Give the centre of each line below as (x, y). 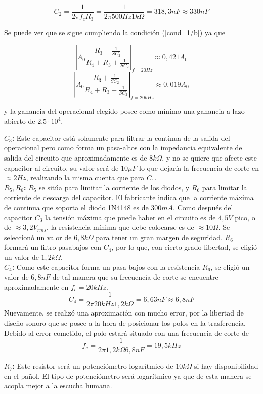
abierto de (20, 121)
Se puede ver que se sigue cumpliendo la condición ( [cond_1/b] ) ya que (115, 32)
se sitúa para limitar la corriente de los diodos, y (114, 187)
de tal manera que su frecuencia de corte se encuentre (135, 277)
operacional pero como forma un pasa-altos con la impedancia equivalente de (123, 148)
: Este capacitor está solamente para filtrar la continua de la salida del (121, 137)
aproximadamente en (36, 286)
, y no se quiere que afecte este (209, 158)
